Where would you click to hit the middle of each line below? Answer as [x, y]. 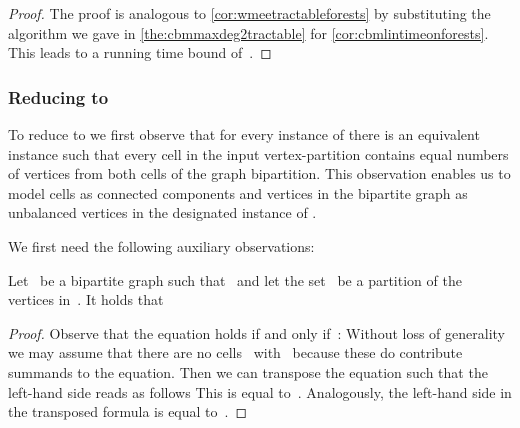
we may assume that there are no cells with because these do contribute [235, 352]
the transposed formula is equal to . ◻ [128, 411]
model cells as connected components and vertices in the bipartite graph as [238, 192]
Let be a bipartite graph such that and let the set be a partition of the [235, 279]
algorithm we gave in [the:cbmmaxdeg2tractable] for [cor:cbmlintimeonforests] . [248, 32]
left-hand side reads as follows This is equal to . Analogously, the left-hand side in [260, 391]
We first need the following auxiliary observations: [161, 245]
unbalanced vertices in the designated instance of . [162, 212]
